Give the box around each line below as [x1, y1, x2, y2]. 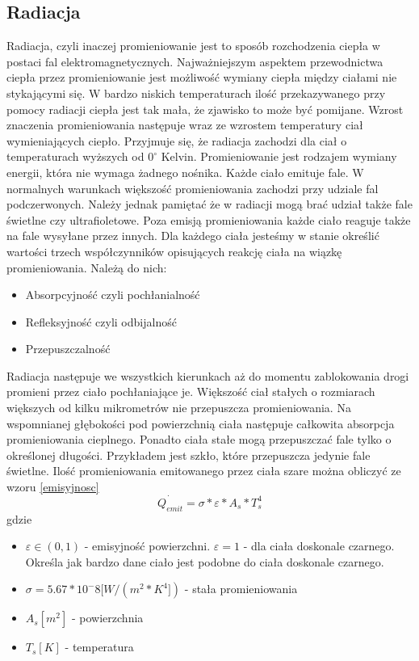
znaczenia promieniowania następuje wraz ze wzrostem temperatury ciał [6, 116, 363, 133]
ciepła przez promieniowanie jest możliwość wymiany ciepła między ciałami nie [6, 69, 397, 86]
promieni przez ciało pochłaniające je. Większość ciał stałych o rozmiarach [6, 383, 375, 400]
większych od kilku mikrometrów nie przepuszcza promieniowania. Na [6, 399, 351, 416]
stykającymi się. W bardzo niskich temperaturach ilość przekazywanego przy [6, 84, 386, 101]
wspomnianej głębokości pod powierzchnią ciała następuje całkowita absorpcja [6, 415, 395, 432]
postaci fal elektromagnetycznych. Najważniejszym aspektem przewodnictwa [6, 53, 383, 69]
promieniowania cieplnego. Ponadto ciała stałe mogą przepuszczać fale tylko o [6, 431, 392, 448]
